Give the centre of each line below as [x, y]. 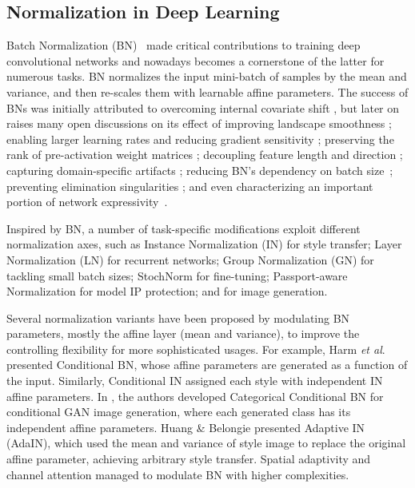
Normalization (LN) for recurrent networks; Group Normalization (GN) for [190, 259]
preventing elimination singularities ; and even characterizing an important [190, 186]
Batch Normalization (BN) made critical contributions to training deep [184, 45]
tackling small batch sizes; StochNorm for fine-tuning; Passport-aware [177, 275]
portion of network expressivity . [87, 202]
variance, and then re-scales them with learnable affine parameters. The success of [207, 91]
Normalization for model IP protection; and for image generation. [167, 291]
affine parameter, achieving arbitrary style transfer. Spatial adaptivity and [189, 459]
